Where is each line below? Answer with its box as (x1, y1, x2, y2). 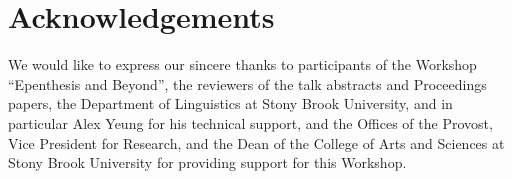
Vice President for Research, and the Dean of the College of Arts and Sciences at (8, 132, 505, 153)
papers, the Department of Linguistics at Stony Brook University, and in (8, 93, 453, 114)
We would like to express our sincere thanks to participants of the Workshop (8, 54, 477, 75)
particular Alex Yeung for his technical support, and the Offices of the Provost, (8, 112, 493, 133)
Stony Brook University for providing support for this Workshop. (8, 152, 407, 173)
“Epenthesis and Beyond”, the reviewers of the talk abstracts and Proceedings (8, 73, 487, 94)
